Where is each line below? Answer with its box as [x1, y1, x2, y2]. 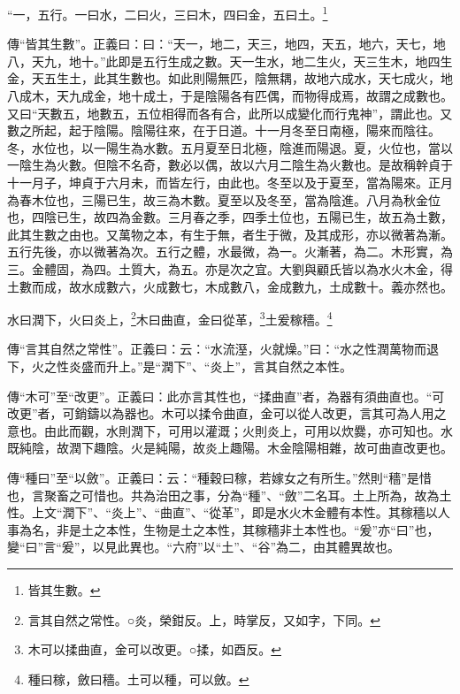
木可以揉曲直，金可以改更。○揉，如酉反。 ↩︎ [27, 640, 281, 659]
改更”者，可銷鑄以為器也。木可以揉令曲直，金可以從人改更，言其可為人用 [7, 404, 434, 423]
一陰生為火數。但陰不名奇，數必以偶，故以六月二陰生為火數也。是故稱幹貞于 [7, 156, 453, 174]
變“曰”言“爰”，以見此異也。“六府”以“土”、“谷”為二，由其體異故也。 [7, 538, 401, 556]
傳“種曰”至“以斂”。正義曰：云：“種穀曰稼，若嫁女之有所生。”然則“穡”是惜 [7, 468, 432, 486]
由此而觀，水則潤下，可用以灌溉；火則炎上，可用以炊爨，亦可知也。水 [43, 421, 453, 439]
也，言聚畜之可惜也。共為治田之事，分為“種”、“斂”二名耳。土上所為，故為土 [7, 485, 452, 504]
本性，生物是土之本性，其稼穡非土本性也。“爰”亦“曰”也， [105, 520, 440, 538]
